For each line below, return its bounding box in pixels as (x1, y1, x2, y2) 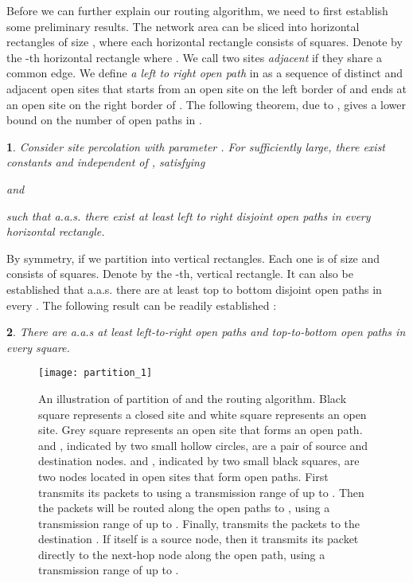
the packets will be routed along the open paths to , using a (38, 499, 330, 516)
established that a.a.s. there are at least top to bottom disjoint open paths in (6, 280, 382, 297)
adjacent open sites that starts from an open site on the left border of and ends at (6, 80, 407, 96)
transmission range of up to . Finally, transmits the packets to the (38, 515, 360, 531)
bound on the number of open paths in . (6, 112, 202, 128)
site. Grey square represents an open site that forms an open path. (38, 421, 363, 438)
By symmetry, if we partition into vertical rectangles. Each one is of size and (6, 249, 380, 266)
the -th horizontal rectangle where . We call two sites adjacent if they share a (6, 49, 382, 65)
